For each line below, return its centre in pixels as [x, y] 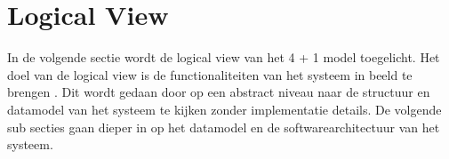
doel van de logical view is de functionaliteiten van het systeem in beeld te [210, 74]
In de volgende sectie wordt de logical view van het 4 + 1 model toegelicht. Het [224, 57]
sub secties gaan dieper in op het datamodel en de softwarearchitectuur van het [224, 127]
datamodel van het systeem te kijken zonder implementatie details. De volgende [224, 109]
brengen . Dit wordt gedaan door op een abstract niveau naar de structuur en [219, 92]
